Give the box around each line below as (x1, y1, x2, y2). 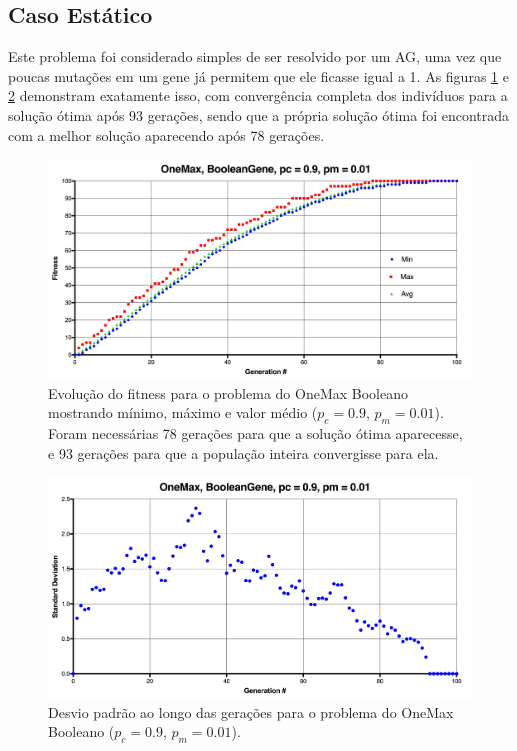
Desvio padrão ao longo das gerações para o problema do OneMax (48, 701, 454, 722)
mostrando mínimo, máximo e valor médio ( (48, 402, 318, 423)
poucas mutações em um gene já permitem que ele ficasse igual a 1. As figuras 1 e (8, 65, 509, 86)
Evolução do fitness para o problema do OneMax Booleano (48, 382, 408, 403)
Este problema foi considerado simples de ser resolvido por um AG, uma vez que (8, 46, 502, 67)
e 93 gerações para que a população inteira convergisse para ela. (48, 442, 439, 463)
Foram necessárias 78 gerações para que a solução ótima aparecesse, (48, 423, 463, 444)
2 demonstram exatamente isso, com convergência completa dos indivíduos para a (8, 85, 508, 106)
